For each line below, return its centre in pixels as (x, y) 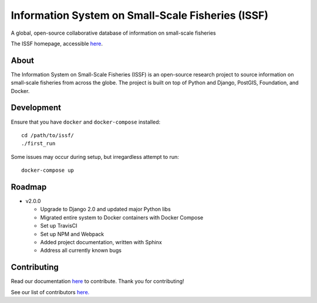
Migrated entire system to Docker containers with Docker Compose (122, 217)
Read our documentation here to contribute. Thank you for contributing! (97, 281)
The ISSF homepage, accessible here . (57, 44)
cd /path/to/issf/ (48, 135)
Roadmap (29, 187)
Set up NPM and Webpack (72, 234)
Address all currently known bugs (81, 251)
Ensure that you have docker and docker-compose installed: (86, 122)
